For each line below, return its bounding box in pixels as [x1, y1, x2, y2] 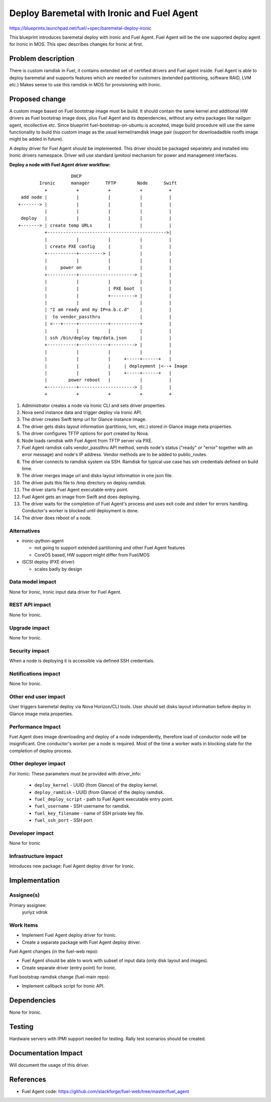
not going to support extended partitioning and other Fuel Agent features [34, 545, 185, 551]
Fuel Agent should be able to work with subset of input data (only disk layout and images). [22, 957, 208, 964]
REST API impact [9, 601, 51, 608]
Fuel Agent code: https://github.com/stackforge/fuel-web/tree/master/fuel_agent [22, 1088, 189, 1094]
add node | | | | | [21, 194, 172, 200]
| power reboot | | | [44, 377, 172, 383]
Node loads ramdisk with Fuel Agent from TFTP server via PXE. [22, 437, 153, 444]
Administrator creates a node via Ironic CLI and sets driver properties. [22, 402, 166, 408]
